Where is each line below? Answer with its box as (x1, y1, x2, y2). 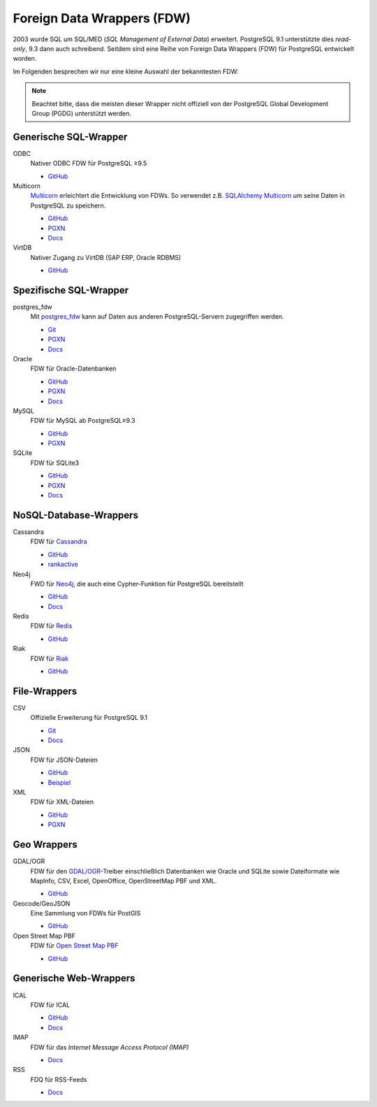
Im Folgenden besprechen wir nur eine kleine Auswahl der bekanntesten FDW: (13, 67, 239, 75)
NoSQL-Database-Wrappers (13, 509, 139, 521)
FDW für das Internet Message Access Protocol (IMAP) (30, 1043, 189, 1051)
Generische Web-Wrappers (13, 972, 135, 985)
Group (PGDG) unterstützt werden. (31, 109, 132, 117)
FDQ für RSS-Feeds (30, 1075, 87, 1083)
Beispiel (47, 778, 71, 786)
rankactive (47, 560, 78, 569)
